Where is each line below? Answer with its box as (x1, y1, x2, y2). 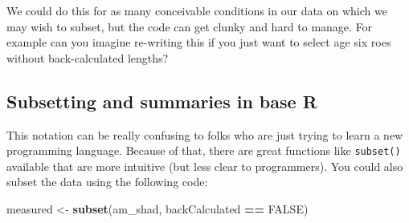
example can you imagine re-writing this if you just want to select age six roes (6, 34, 391, 51)
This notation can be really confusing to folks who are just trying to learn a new (6, 126, 403, 143)
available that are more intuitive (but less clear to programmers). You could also (6, 157, 403, 174)
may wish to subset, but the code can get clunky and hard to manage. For (6, 18, 373, 34)
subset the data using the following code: (6, 173, 208, 190)
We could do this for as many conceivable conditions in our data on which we (6, 2, 387, 18)
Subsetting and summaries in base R (6, 88, 317, 113)
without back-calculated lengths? (6, 49, 169, 66)
